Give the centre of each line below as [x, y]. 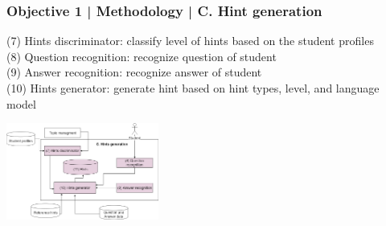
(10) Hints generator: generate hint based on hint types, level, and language [193, 88]
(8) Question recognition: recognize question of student [142, 56]
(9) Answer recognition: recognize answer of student [134, 72]
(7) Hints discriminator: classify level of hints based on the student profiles [190, 41]
